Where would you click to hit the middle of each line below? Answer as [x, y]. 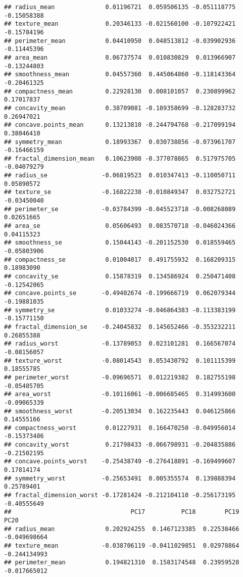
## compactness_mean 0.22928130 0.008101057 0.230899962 [120, 91]
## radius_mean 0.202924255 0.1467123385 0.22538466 [122, 529]
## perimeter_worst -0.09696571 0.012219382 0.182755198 [120, 377]
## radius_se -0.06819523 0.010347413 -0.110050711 [120, 176]
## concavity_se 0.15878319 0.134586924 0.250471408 [120, 276]
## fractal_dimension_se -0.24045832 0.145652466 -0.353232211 [120, 327]
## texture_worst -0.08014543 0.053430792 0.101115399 [120, 360]
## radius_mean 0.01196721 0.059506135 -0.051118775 [120, 7]
